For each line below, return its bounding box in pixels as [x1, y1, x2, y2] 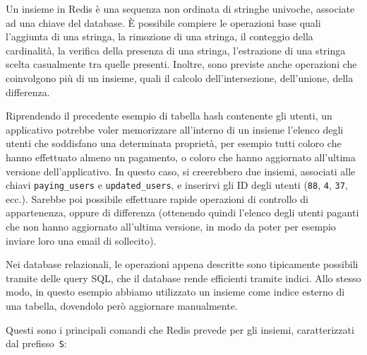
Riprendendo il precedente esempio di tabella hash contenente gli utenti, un [6, 108, 332, 123]
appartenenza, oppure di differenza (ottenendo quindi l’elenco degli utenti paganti [6, 205, 359, 220]
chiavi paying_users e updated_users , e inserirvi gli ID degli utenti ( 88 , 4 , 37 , [6, 177, 348, 192]
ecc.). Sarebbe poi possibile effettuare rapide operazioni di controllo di [6, 191, 308, 206]
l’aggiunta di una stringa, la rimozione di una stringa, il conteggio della [6, 29, 313, 44]
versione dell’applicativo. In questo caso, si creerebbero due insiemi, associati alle [6, 163, 356, 178]
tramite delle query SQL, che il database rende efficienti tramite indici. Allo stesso [6, 270, 361, 285]
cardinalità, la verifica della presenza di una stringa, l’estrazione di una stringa [6, 42, 346, 57]
